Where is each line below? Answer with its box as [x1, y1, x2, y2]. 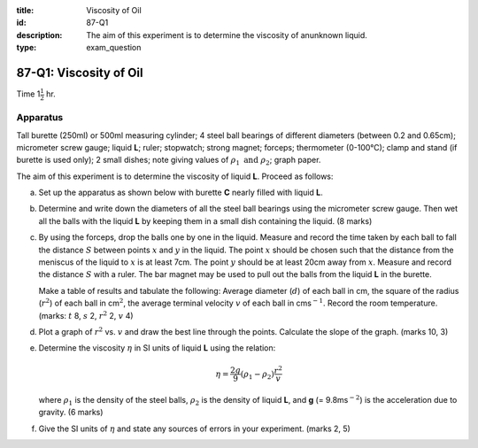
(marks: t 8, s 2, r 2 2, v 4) [38, 309, 134, 321]
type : [16, 42, 37, 53]
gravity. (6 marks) [38, 407, 104, 418]
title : [16, 5, 35, 15]
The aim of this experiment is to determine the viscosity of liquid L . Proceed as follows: [16, 171, 334, 182]
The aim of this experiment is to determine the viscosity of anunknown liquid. [86, 29, 367, 40]
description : [16, 29, 63, 40]
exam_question [86, 42, 142, 53]
